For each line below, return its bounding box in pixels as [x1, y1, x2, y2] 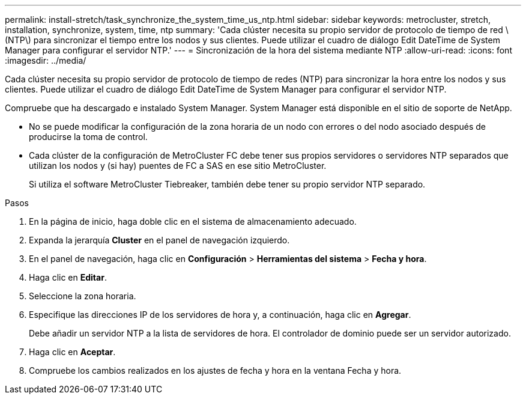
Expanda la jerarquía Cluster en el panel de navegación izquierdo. [29, 235, 290, 245]
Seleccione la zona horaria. [29, 291, 136, 301]
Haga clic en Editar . [29, 272, 107, 282]
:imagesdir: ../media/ [5, 55, 86, 65]
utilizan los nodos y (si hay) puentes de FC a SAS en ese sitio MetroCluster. [29, 160, 327, 171]
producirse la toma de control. [29, 132, 148, 142]
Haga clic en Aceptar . [29, 347, 116, 357]
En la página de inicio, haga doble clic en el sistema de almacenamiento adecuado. [29, 216, 357, 227]
